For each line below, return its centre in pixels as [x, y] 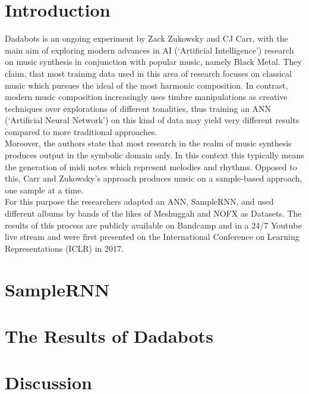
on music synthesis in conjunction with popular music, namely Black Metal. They [153, 62]
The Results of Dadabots [109, 335]
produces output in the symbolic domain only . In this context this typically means [154, 155]
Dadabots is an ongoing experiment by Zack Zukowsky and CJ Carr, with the [146, 38]
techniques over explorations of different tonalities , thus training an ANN [138, 108]
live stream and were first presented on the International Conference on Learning [152, 237]
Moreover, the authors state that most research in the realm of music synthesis [148, 143]
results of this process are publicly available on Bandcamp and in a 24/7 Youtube [153, 225]
